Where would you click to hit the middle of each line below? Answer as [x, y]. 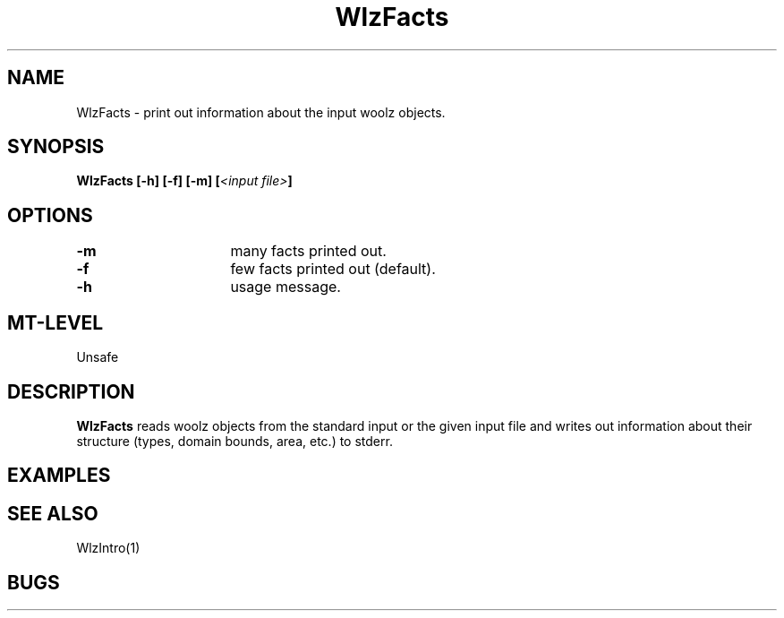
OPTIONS [50, 215]
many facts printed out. [308, 251]
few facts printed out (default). [333, 269]
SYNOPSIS [56, 147]
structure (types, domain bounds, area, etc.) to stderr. [234, 441]
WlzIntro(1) [108, 548]
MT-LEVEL [55, 322]
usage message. [285, 287]
